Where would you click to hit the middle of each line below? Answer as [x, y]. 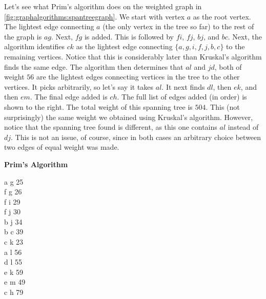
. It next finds [183, 86]
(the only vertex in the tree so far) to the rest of [178, 26]
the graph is [23, 36]
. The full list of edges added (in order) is [182, 97]
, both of [228, 66]
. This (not [223, 106]
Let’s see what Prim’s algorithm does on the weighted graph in [103, 6]
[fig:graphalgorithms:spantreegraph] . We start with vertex [95, 16]
